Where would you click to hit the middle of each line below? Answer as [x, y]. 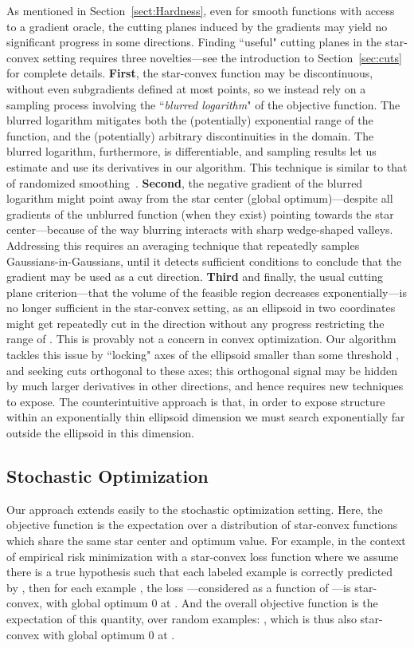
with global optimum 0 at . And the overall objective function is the [212, 603]
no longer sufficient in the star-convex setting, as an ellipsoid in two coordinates [201, 308]
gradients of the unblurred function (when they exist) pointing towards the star [200, 213]
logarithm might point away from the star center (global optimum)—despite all [200, 198]
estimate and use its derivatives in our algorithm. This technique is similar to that [207, 166]
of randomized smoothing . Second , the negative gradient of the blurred [185, 182]
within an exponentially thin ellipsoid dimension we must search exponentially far [206, 417]
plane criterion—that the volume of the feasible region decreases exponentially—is [207, 292]
